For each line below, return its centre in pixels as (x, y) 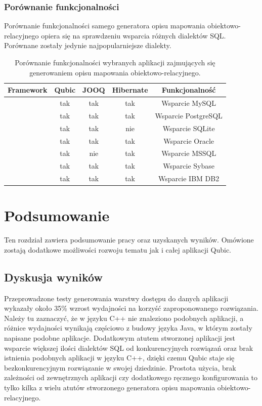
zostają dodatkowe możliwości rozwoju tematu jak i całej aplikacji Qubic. (118, 249)
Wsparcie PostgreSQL (189, 115)
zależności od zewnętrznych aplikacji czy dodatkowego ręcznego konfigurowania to (131, 377)
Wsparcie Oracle (189, 140)
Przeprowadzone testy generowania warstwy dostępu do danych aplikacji (116, 298)
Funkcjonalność (189, 90)
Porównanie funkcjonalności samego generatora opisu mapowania (105, 26)
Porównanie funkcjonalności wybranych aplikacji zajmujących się (115, 62)
